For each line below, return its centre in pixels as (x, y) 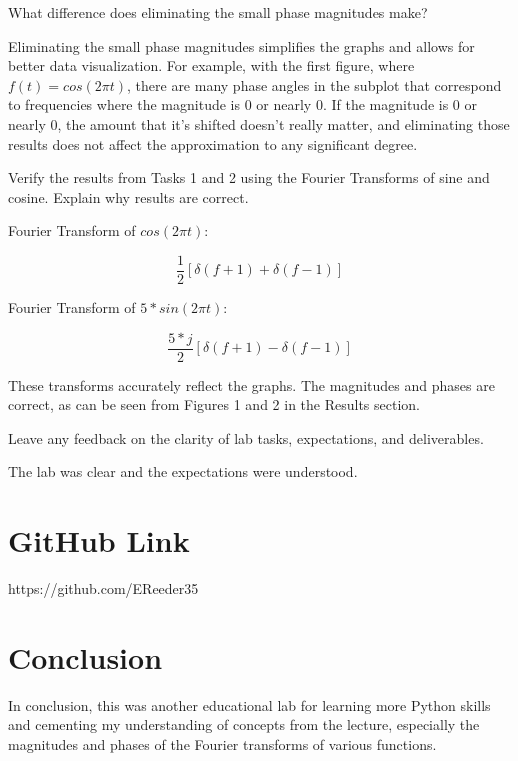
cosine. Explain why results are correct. (128, 196)
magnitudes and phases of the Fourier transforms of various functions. (222, 744)
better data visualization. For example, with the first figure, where (211, 65)
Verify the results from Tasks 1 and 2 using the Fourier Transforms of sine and (249, 177)
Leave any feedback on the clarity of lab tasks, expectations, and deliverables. (246, 437)
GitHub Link (99, 540)
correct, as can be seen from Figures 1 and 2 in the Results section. (214, 404)
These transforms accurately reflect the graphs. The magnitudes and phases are (251, 384)
